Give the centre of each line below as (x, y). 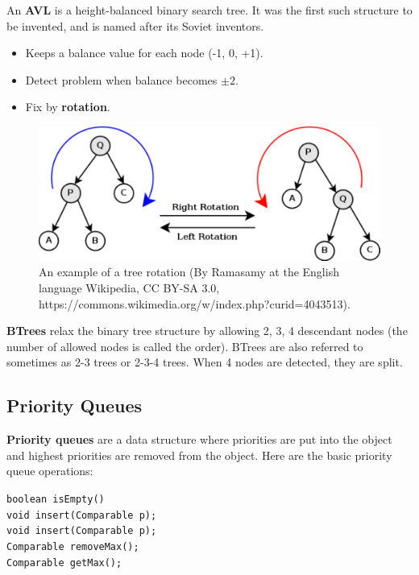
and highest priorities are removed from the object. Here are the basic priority (199, 455)
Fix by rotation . (68, 107)
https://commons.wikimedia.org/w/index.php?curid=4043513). (195, 303)
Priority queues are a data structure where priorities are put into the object (199, 439)
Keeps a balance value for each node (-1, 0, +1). (144, 53)
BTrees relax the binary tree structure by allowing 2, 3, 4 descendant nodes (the (207, 331)
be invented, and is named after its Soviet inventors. (135, 25)
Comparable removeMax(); (73, 546)
